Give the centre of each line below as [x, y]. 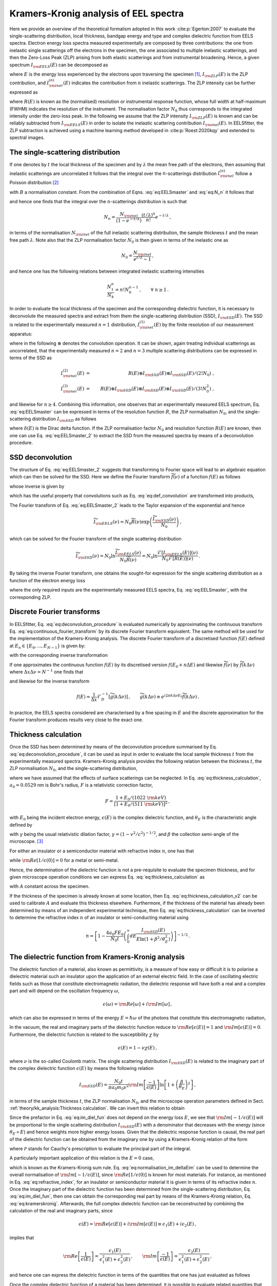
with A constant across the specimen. [50, 886]
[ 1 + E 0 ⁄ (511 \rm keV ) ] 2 [141, 804]
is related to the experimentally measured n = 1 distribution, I [75, 325]
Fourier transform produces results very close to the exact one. [76, 720]
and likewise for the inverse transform [50, 681]
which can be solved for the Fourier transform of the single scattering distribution [95, 539]
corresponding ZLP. [30, 597]
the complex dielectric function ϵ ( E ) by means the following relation [82, 1068]
